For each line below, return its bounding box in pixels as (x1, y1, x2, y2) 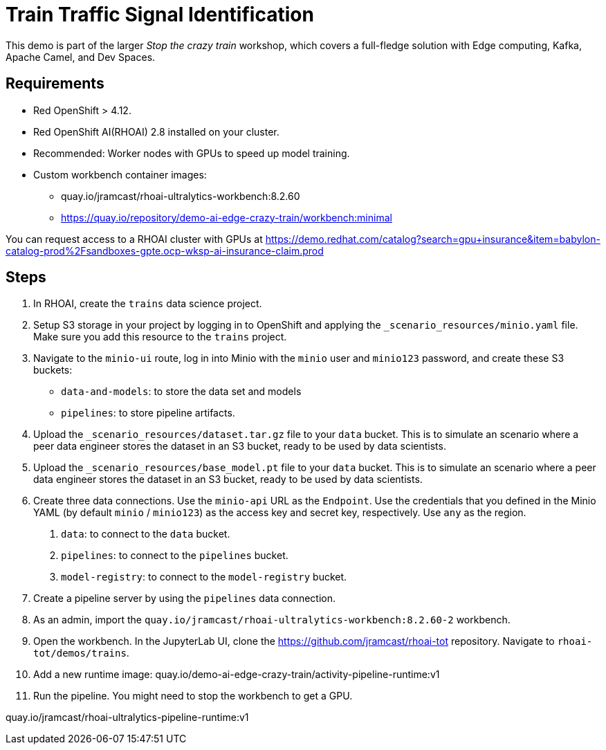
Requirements (6, 75, 104, 93)
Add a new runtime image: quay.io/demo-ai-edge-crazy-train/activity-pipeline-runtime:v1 (33, 668, 440, 681)
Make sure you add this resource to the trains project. (33, 331, 287, 343)
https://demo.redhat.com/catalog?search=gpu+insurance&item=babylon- (265, 232, 600, 245)
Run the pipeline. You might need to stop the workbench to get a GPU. (33, 690, 353, 702)
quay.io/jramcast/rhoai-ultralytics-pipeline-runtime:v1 (6, 711, 249, 724)
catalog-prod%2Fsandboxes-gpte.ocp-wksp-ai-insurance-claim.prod (6, 244, 324, 257)
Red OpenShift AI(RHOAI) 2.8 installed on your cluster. (33, 125, 279, 138)
